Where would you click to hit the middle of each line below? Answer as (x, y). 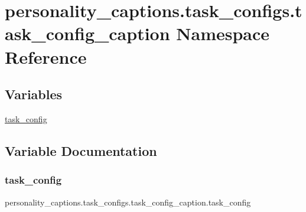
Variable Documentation (81, 150)
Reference (46, 56)
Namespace (223, 33)
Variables (34, 94)
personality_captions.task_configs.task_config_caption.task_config (128, 202)
